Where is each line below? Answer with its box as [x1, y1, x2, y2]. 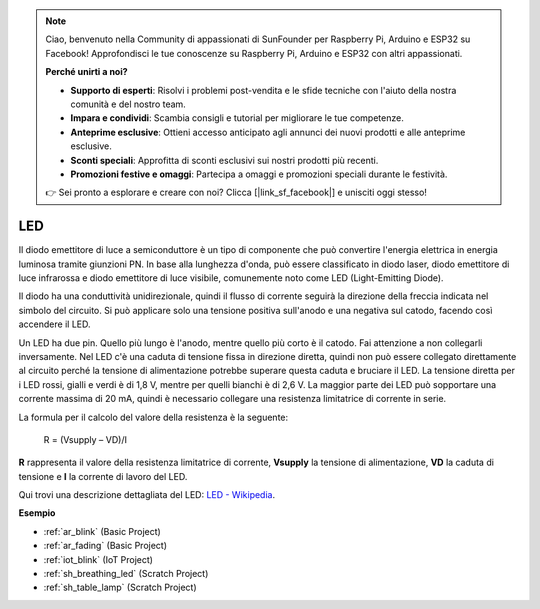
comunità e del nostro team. [70, 98, 187, 110]
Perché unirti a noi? [45, 66, 129, 78]
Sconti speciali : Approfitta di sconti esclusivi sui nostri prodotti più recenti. [70, 154, 379, 166]
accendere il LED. [18, 318, 91, 330]
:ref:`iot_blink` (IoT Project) [43, 553, 154, 565]
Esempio [18, 507, 56, 519]
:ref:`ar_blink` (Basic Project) [43, 525, 162, 537]
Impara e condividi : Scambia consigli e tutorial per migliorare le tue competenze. [70, 112, 404, 124]
